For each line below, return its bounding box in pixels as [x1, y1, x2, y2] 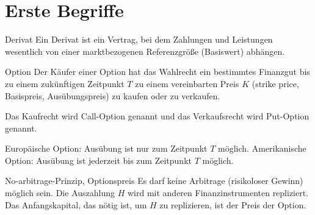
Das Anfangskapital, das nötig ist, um [5, 198, 147, 211]
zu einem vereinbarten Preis [135, 77, 239, 90]
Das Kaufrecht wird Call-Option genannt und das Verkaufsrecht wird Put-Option [5, 110, 310, 122]
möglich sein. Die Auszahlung [5, 186, 115, 199]
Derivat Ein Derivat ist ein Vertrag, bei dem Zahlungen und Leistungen [5, 33, 273, 46]
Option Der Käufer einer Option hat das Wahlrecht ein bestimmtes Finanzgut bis [5, 65, 310, 78]
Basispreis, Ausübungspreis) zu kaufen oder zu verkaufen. [5, 89, 220, 102]
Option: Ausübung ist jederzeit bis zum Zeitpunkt [5, 153, 192, 166]
